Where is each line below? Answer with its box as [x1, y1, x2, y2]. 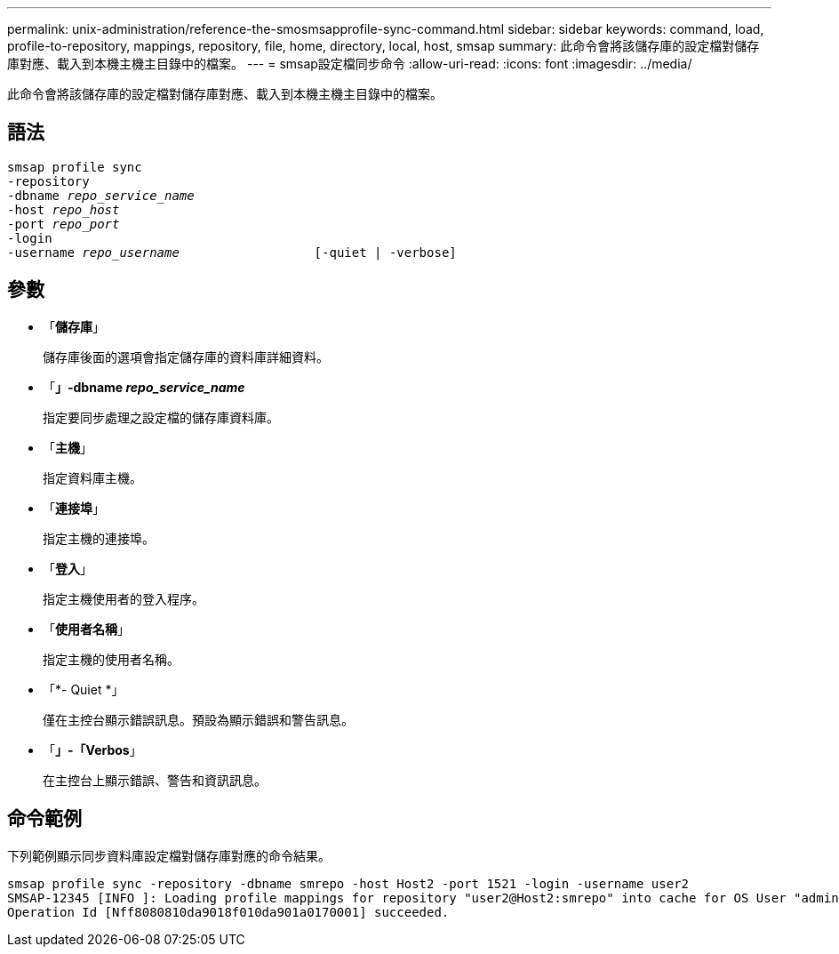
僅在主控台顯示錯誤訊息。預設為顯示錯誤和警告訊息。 [43, 711, 354, 727]
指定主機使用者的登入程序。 [43, 590, 204, 606]
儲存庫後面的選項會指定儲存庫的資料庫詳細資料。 [43, 349, 329, 365]
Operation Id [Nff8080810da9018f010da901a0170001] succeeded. [7, 904, 450, 919]
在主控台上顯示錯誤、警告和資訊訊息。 [43, 772, 267, 788]
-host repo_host [7, 202, 120, 217]
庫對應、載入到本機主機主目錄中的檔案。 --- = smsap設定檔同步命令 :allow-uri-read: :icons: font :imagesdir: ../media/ [7, 56, 692, 71]
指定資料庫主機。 [43, 469, 142, 485]
